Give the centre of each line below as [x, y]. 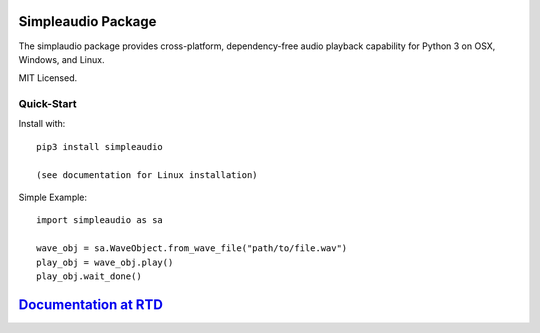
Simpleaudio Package [87, 21]
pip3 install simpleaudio [100, 146]
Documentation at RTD [91, 304]
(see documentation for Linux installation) [147, 174]
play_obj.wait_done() [89, 276]
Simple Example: [53, 197]
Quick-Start [47, 104]
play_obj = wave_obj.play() [105, 262]
